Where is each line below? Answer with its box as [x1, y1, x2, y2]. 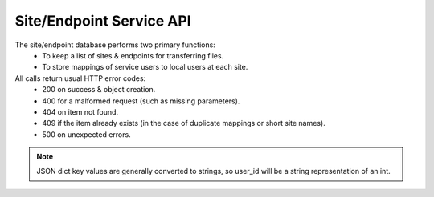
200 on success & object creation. [42, 85, 156, 94]
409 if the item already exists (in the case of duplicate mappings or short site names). [42, 119, 325, 128]
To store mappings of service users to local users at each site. [42, 62, 248, 72]
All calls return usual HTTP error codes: [14, 73, 146, 83]
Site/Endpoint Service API [14, 12, 192, 30]
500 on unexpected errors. [42, 129, 132, 139]
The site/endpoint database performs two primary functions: [14, 40, 216, 50]
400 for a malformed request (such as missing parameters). [42, 96, 240, 106]
